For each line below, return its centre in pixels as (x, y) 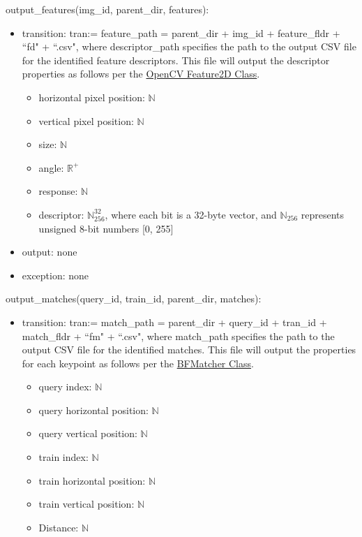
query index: (65, 387)
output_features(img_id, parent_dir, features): (107, 9)
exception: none (55, 275)
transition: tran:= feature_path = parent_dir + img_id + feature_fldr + (181, 32)
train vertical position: (86, 504)
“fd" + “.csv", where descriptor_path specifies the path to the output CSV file (189, 46)
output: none (50, 252)
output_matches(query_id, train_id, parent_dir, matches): (134, 299)
